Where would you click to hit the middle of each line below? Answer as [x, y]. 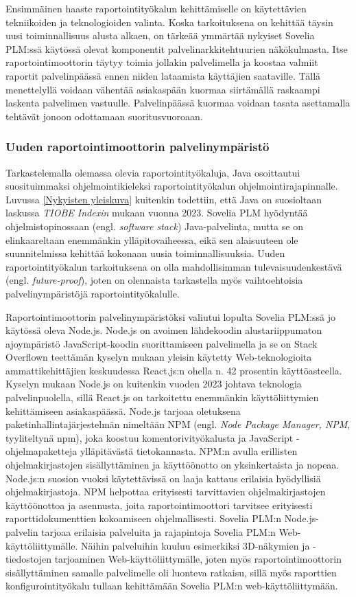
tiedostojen [28, 559]
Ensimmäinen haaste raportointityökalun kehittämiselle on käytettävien [156, 8]
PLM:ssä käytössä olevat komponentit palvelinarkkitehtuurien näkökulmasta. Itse [177, 48]
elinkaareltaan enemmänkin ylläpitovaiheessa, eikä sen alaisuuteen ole [152, 239]
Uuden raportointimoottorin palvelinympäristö [138, 147]
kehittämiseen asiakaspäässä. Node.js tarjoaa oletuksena [123, 410]
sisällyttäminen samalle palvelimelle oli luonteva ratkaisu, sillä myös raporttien [171, 572]
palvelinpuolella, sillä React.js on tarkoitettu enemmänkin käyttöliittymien [162, 397]
